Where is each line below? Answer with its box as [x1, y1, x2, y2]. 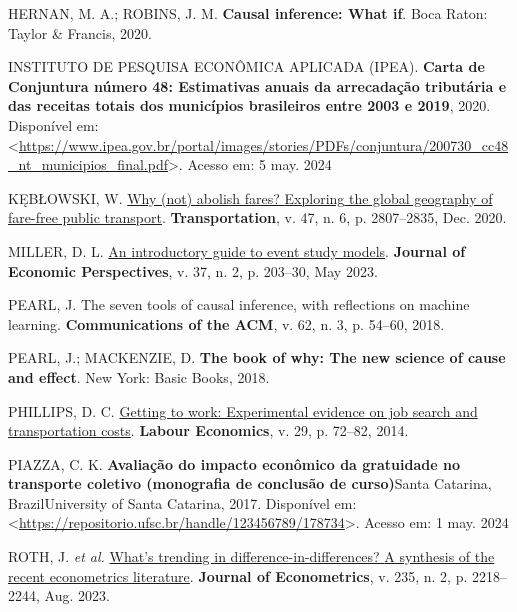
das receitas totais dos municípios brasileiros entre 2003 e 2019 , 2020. [8, 95, 491, 116]
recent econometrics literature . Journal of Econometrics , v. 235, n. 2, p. [8, 565, 468, 586]
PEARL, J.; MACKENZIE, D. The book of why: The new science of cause [8, 347, 506, 368]
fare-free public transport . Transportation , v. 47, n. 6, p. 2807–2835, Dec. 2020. [8, 207, 507, 228]
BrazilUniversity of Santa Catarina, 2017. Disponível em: [8, 492, 357, 513]
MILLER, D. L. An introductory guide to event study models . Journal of [8, 240, 466, 261]
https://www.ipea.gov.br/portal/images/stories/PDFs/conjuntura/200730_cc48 [18, 134, 509, 155]
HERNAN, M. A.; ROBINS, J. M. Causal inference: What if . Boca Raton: [8, 3, 488, 23]
